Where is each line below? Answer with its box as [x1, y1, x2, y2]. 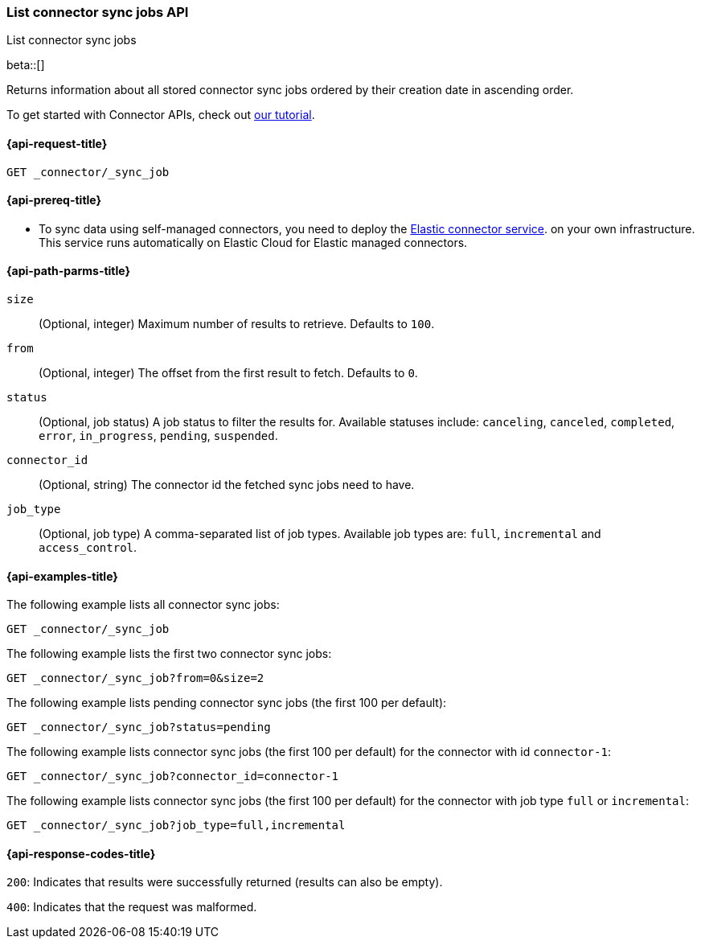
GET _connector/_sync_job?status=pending [6, 721, 271, 734]
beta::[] [6, 58, 45, 72]
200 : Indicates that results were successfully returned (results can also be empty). [6, 875, 443, 890]
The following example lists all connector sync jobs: [6, 598, 280, 612]
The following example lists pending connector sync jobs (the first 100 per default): [6, 696, 447, 710]
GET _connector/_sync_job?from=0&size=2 [6, 672, 264, 685]
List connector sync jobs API [6, 4, 189, 20]
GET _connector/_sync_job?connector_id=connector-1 [6, 770, 339, 783]
